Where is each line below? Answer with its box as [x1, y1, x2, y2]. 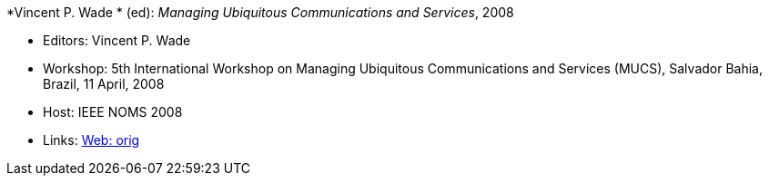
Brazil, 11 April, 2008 [43, 76, 165, 91]
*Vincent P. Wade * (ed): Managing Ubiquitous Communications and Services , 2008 [6, 5, 514, 20]
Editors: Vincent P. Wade [43, 33, 191, 48]
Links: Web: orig [43, 132, 140, 148]
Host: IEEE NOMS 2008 [43, 104, 183, 120]
